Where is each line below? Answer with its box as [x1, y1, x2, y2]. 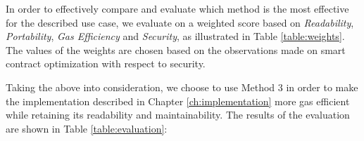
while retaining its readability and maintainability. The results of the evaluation [6, 107, 350, 122]
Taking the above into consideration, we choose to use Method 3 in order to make [6, 79, 358, 94]
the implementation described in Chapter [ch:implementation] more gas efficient [6, 93, 350, 108]
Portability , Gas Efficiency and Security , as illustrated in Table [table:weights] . [6, 29, 345, 43]
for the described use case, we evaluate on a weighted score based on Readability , [6, 15, 354, 29]
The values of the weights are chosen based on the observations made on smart [6, 42, 346, 57]
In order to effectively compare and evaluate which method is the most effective [6, 1, 349, 15]
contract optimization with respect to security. [6, 56, 206, 71]
